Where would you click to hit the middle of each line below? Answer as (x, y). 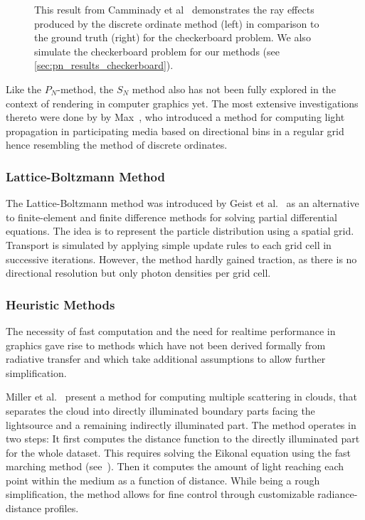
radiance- (338, 494)
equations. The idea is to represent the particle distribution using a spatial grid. (180, 231)
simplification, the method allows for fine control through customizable (160, 494)
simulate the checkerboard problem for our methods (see (157, 51)
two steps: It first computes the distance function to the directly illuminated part (183, 439)
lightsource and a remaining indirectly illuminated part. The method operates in (181, 424)
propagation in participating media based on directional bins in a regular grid (175, 131)
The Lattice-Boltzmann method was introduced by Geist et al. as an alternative (182, 203)
